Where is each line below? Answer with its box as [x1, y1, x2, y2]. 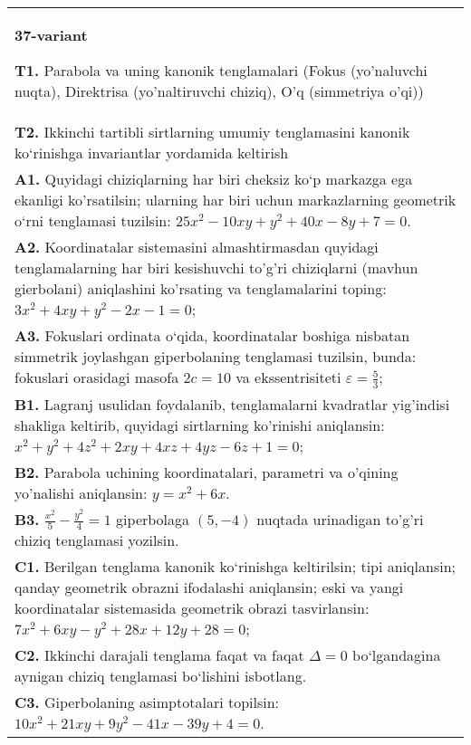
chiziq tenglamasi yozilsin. [14, 530, 179, 551]
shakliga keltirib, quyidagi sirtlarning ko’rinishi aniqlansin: [14, 414, 385, 435]
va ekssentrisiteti [235, 367, 341, 387]
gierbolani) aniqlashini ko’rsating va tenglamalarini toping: [14, 278, 387, 299]
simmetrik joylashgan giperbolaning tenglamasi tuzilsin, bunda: [14, 346, 417, 367]
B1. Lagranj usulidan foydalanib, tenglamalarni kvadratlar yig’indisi [14, 393, 450, 415]
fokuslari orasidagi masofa [14, 367, 179, 387]
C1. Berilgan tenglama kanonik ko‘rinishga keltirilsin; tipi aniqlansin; [14, 556, 456, 578]
